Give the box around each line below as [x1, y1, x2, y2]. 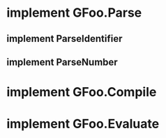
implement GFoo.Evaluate [6, 116, 160, 132]
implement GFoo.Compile [6, 84, 157, 100]
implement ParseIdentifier [6, 33, 123, 45]
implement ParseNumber [6, 56, 118, 68]
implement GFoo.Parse [6, 5, 142, 21]
